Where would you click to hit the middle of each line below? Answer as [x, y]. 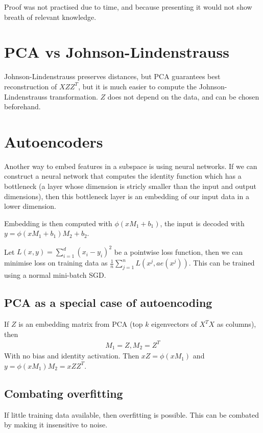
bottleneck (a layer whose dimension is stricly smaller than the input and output [130, 186]
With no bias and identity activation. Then [72, 356]
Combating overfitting [64, 393]
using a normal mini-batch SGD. [55, 275]
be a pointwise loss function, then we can [178, 251]
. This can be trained [222, 263]
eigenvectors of [174, 324]
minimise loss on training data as [56, 263]
